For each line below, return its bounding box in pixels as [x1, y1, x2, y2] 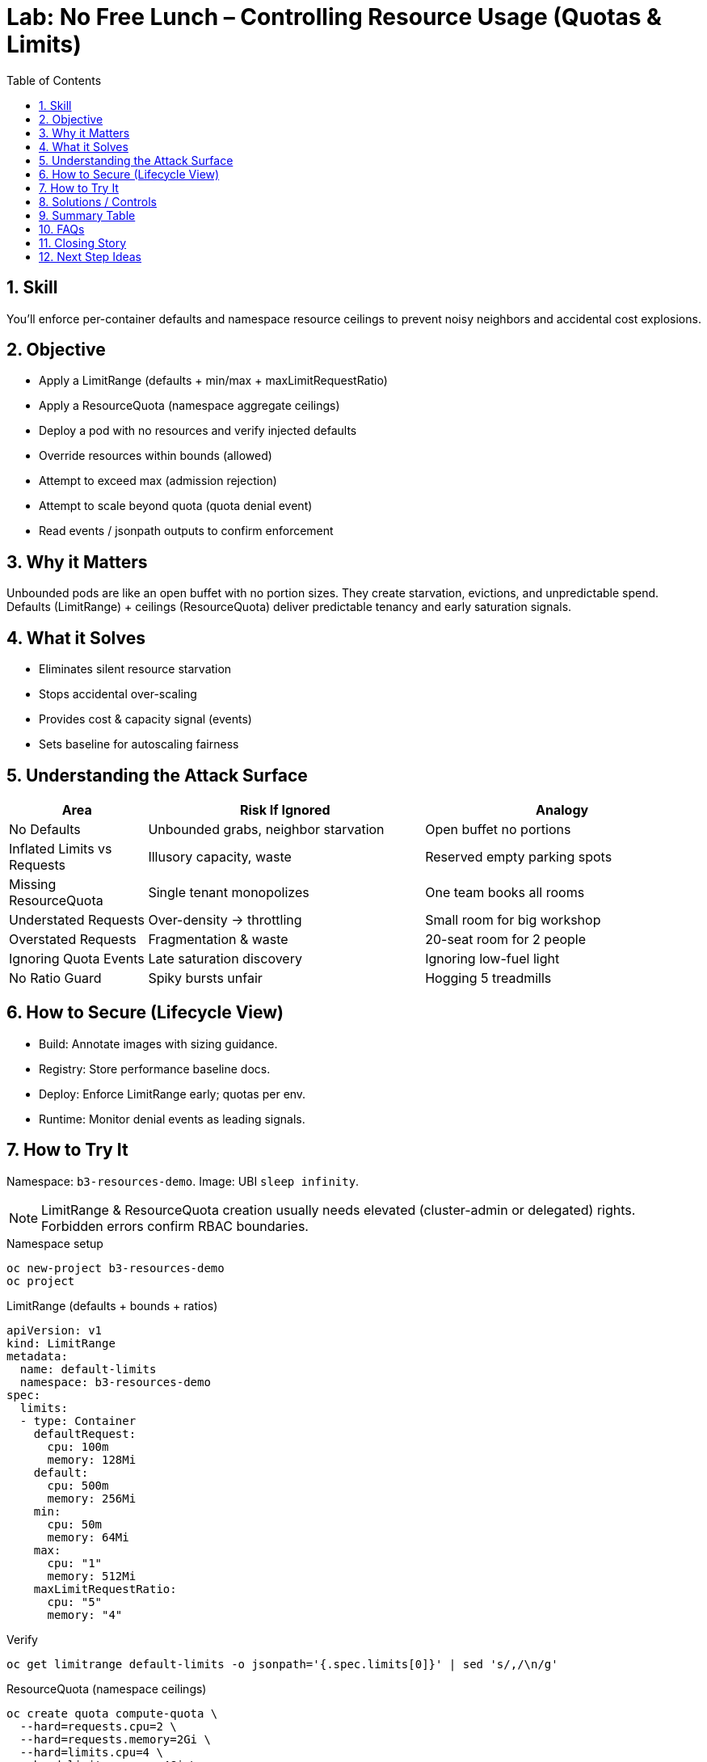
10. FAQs [39, 221, 85, 236]
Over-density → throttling [148, 911, 302, 928]
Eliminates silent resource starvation [39, 662, 232, 677]
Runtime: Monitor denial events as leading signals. [39, 1111, 305, 1126]
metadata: [6, 1349, 68, 1363]
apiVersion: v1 [6, 1323, 103, 1337]
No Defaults [9, 820, 81, 837]
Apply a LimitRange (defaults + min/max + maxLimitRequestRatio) [39, 373, 388, 388]
